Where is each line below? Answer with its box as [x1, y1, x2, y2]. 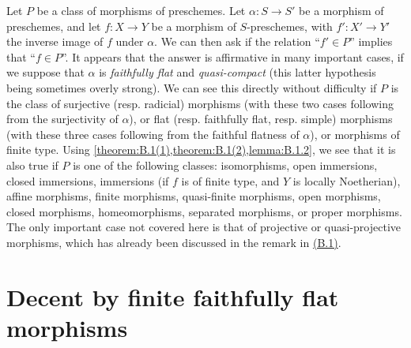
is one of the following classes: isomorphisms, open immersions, [73, 156, 378, 173]
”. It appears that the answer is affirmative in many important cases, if [61, 48, 404, 65]
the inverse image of [6, 33, 104, 50]
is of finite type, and [181, 172, 280, 189]
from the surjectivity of [6, 110, 119, 127]
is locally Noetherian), [292, 172, 401, 189]
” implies [349, 33, 393, 50]
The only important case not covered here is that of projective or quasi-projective [6, 219, 401, 235]
